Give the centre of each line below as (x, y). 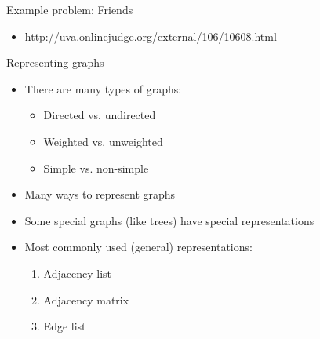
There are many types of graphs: (103, 88)
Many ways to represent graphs (100, 194)
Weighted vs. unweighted (103, 141)
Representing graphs (55, 62)
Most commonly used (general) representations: (138, 247)
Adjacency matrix (86, 299)
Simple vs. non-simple (96, 168)
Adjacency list (78, 273)
